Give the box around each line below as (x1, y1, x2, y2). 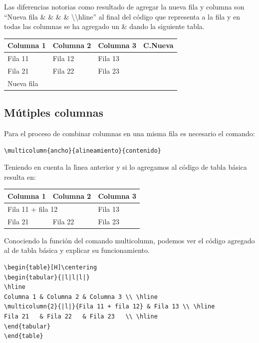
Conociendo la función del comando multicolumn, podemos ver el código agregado (4, 235, 255, 245)
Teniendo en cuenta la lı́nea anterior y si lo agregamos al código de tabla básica (4, 162, 247, 172)
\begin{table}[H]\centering (4, 263, 97, 271)
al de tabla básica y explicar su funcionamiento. (4, 245, 150, 255)
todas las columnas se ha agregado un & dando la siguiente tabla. (4, 21, 205, 32)
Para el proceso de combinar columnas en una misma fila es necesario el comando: (4, 128, 255, 139)
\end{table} (4, 332, 43, 340)
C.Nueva (143, 40, 174, 51)
